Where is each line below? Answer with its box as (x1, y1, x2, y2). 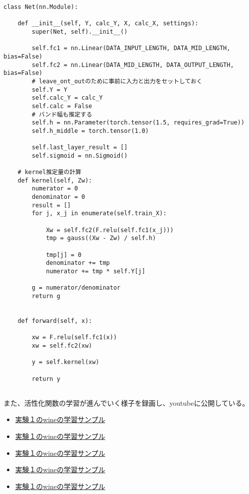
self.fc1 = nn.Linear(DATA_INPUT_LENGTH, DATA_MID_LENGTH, (32, 45, 231, 52)
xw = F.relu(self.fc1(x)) (32, 334, 117, 341)
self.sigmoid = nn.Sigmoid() (32, 152, 128, 159)
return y (32, 375, 60, 382)
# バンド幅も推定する (32, 111, 93, 118)
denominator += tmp (46, 259, 110, 267)
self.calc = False (32, 102, 92, 110)
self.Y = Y (32, 86, 67, 93)
